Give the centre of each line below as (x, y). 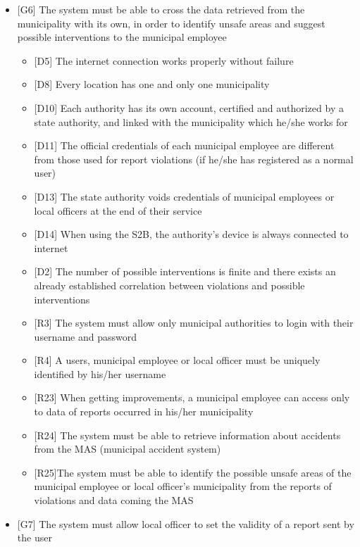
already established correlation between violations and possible (169, 285)
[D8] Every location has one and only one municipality (152, 84)
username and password (85, 336)
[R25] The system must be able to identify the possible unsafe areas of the (193, 472)
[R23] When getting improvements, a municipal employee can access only (192, 397)
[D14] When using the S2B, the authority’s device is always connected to (191, 234)
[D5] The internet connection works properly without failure (164, 60)
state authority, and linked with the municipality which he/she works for (191, 121)
